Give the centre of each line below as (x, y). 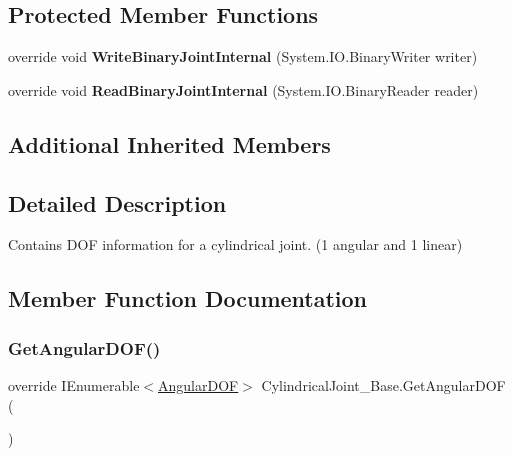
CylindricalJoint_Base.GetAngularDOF (383, 384)
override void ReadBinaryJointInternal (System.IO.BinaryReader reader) (243, 89)
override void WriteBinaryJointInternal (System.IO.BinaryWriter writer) (243, 56)
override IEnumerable (74, 384)
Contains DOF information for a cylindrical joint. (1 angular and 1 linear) (235, 244)
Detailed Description (117, 202)
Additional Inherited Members (169, 143)
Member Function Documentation (188, 298)
